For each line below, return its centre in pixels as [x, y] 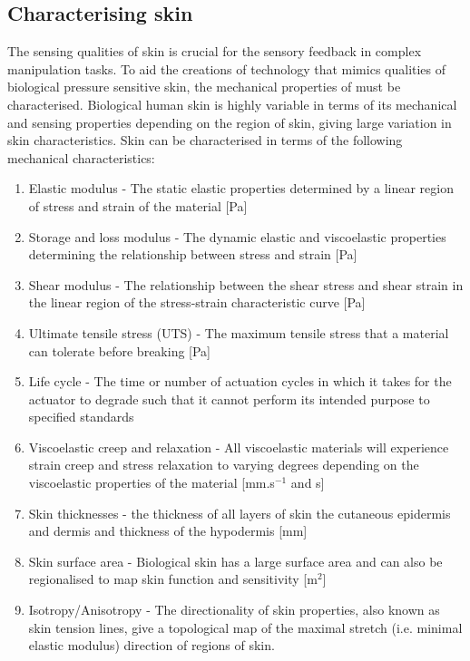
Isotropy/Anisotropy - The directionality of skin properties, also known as [234, 610]
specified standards [81, 417]
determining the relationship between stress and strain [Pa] [193, 254]
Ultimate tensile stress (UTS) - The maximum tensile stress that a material [239, 332]
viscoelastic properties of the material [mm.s [152, 483]
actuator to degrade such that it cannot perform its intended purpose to [229, 399]
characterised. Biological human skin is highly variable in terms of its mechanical [232, 104]
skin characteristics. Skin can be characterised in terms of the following [205, 140]
